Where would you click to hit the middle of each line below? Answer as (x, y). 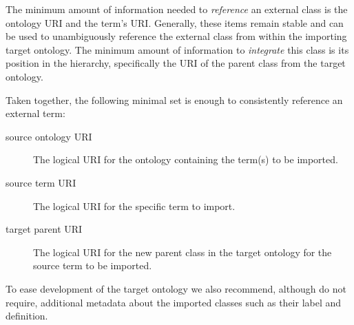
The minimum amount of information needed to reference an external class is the (177, 9)
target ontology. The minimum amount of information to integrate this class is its (177, 49)
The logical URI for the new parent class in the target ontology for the (183, 252)
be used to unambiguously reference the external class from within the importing (176, 36)
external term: (35, 113)
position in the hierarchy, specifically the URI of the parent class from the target (176, 63)
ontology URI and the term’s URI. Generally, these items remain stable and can (175, 22)
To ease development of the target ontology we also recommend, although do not (176, 288)
